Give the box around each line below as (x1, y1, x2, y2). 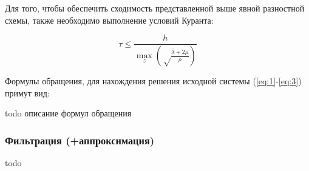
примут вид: (5, 86, 50, 99)
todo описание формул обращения (5, 107, 132, 119)
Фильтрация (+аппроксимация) (5, 132, 155, 147)
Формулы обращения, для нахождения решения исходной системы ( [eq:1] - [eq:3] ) (5, 75, 302, 87)
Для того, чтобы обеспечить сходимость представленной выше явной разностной (5, 2, 305, 14)
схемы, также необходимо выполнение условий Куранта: (5, 13, 214, 26)
